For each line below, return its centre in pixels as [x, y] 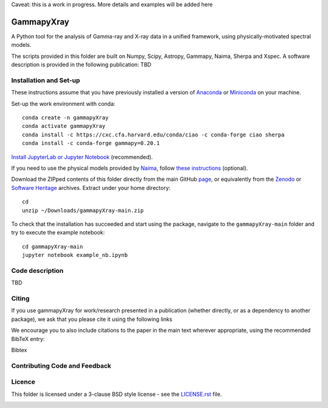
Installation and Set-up [46, 80]
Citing [20, 298]
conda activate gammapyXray [64, 126]
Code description [37, 270]
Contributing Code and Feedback [61, 365]
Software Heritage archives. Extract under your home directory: [91, 188]
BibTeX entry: [28, 339]
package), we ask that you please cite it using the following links [92, 319]
